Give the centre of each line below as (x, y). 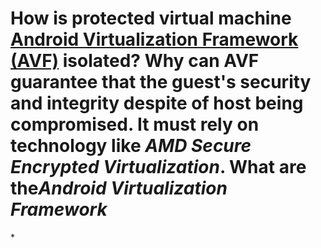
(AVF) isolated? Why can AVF (135, 61)
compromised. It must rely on (135, 124)
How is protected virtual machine (151, 18)
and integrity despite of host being (157, 103)
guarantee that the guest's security (161, 82)
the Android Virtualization (119, 188)
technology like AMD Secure (131, 146)
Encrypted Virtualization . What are (158, 167)
